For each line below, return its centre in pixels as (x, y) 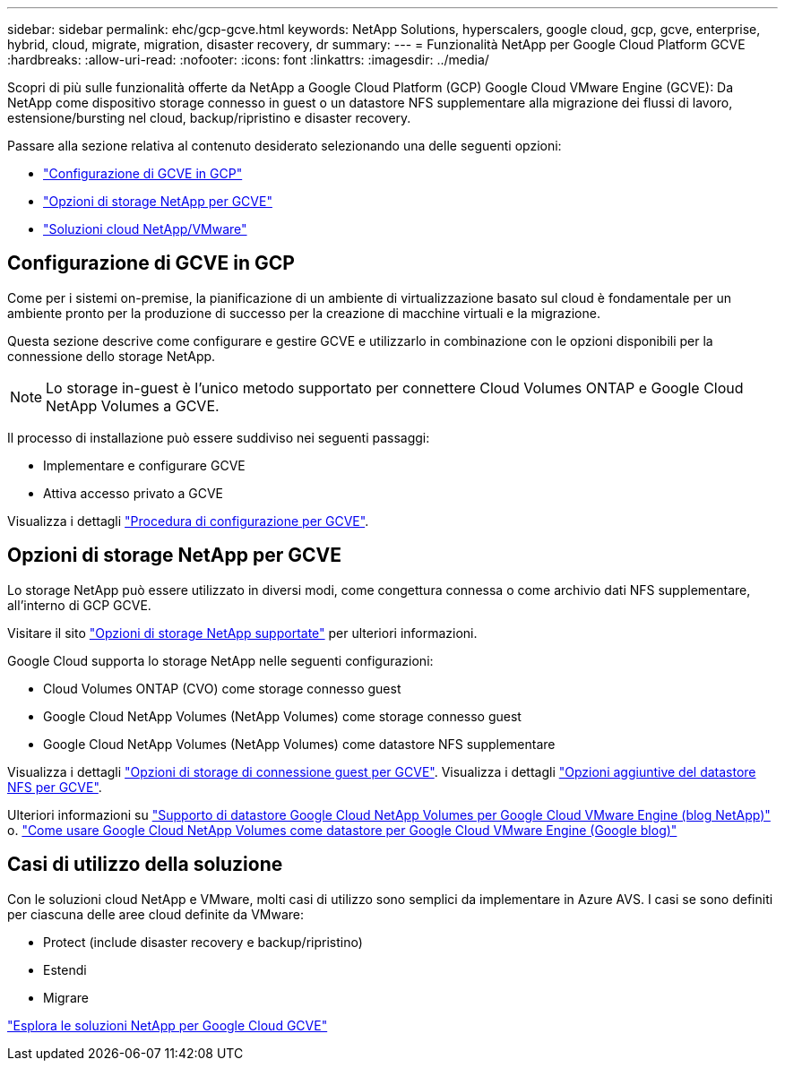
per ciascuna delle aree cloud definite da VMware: (156, 914)
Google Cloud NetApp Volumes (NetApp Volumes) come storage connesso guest (282, 716)
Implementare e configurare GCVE (144, 465)
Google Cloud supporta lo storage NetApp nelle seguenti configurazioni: (220, 660)
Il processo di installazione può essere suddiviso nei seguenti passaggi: (219, 437)
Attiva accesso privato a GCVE (134, 493)
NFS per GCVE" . (55, 787)
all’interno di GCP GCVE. (79, 605)
